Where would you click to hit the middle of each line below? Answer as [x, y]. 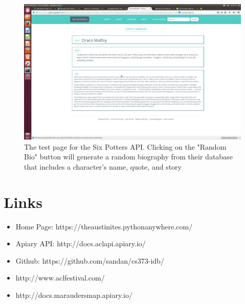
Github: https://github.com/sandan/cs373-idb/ [90, 260]
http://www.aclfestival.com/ [60, 278]
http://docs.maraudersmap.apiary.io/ [74, 295]
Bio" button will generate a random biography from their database [128, 157]
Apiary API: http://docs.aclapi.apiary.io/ [81, 243]
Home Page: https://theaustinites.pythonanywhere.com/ [104, 226]
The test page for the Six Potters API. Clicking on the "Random [125, 146]
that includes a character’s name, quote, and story [103, 166]
